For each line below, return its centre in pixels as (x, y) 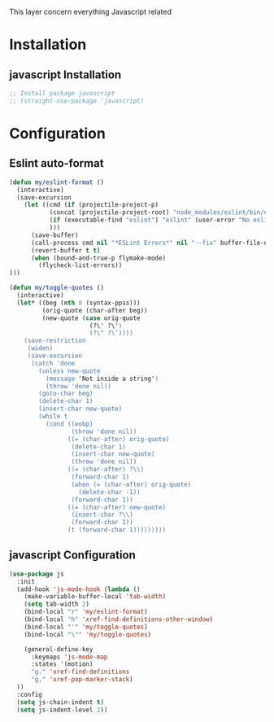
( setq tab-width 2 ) (57, 604)
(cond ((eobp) (69, 424)
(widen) (40, 348)
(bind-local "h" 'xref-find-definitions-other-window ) (119, 619)
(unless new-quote (70, 371)
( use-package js (37, 574)
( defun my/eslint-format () (57, 182)
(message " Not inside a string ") (102, 379)
